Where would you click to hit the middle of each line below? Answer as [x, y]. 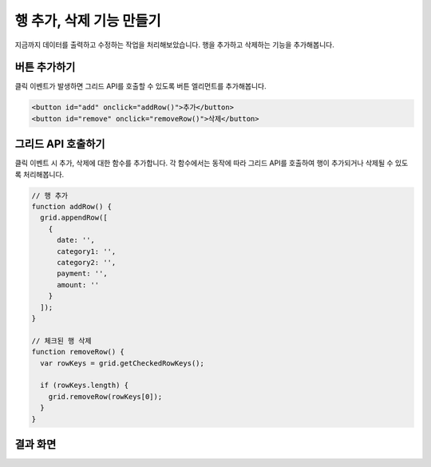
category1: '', [87, 251]
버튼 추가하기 [45, 67]
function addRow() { [71, 207]
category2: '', [87, 263]
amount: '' [78, 285]
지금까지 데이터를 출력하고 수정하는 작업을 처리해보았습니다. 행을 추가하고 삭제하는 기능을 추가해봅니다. [174, 45]
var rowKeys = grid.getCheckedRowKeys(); [123, 363]
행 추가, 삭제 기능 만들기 [88, 21]
